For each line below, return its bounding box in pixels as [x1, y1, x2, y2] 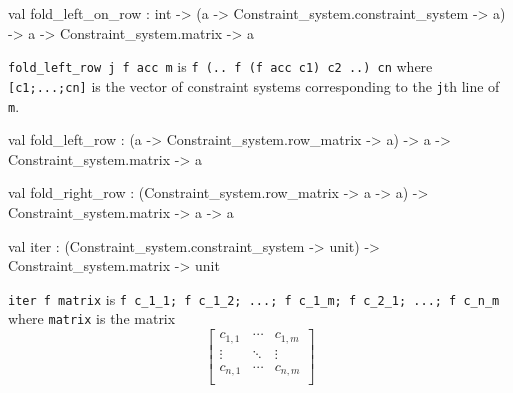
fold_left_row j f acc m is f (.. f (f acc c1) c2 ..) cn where [8, 56, 433, 77]
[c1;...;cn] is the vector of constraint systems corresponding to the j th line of [8, 75, 500, 96]
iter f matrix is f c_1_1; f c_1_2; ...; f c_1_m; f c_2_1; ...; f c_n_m [8, 288, 500, 309]
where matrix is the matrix [8, 308, 176, 329]
